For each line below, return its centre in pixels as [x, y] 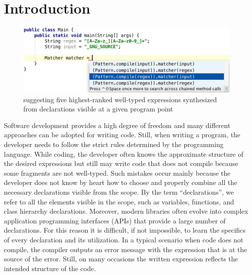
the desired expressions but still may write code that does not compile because [121, 163]
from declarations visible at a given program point [98, 109]
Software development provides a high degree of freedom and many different [117, 125]
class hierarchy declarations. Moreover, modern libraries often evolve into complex [126, 211]
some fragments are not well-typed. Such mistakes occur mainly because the [117, 173]
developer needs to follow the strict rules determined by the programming [114, 144]
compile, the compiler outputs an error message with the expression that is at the [126, 249]
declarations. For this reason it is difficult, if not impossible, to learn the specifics [125, 230]
